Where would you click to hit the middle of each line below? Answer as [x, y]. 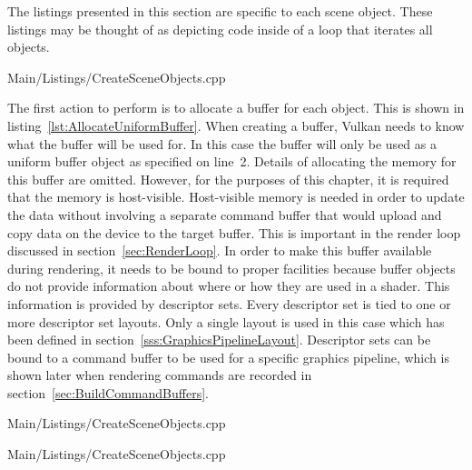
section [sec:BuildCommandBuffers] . [108, 392]
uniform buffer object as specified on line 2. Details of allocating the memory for [232, 161]
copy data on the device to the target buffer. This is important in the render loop [234, 232]
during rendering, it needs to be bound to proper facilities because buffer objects [231, 268]
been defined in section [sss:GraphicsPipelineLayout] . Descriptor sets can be [219, 340]
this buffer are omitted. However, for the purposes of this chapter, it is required [228, 179]
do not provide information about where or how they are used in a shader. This [229, 286]
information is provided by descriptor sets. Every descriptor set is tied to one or [229, 303]
